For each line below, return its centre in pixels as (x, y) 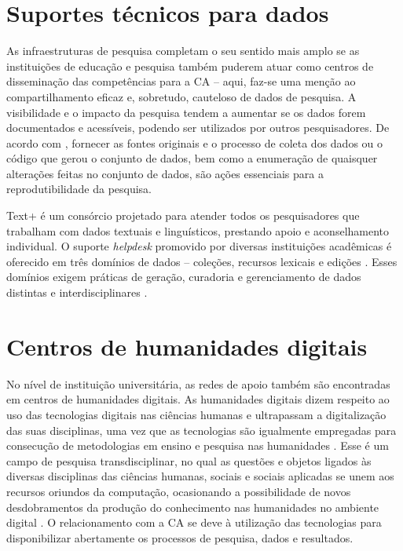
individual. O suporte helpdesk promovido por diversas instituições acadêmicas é (199, 246)
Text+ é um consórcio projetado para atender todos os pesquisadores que (183, 215)
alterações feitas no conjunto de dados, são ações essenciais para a (165, 173)
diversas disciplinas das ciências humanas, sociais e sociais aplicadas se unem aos (200, 476)
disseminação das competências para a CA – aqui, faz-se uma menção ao (181, 81)
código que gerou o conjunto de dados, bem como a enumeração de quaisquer (192, 158)
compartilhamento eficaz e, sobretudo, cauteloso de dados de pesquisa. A (181, 96)
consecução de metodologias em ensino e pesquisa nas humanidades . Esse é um (198, 445)
